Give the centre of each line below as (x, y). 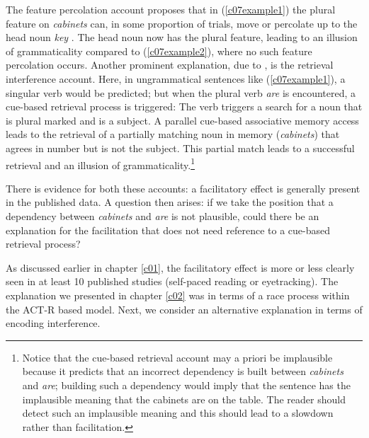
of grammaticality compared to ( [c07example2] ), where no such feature (159, 51)
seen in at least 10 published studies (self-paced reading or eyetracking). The (172, 281)
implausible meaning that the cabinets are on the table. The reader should (184, 399)
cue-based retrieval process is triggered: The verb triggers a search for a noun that (184, 106)
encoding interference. (53, 323)
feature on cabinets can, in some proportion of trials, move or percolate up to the (182, 23)
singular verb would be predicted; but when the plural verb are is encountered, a (181, 92)
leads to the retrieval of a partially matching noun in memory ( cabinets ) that (173, 134)
